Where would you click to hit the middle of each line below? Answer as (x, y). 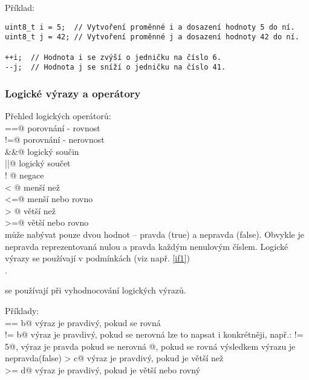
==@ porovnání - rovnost (53, 127)
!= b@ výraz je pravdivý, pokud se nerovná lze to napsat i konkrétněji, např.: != (154, 334)
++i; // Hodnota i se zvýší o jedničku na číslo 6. (113, 57)
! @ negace (24, 175)
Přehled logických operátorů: (58, 116)
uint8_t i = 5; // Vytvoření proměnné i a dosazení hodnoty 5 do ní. (150, 27)
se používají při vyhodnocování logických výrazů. (96, 290)
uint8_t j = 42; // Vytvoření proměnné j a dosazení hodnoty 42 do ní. (152, 37)
